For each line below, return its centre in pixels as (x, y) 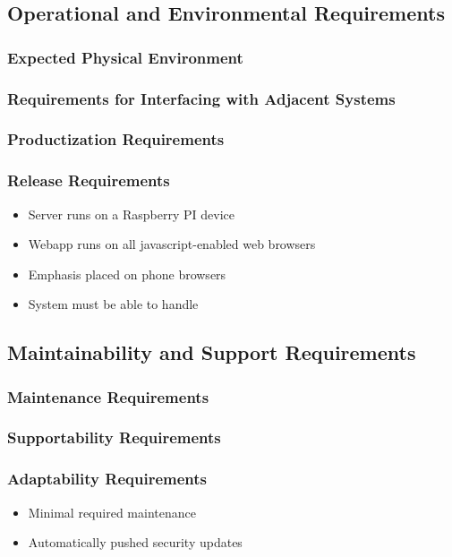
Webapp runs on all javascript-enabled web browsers (172, 244)
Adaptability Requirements (107, 479)
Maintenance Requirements (108, 396)
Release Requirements (89, 180)
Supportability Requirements (114, 437)
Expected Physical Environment (125, 57)
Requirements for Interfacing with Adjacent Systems (201, 98)
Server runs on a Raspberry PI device (131, 214)
